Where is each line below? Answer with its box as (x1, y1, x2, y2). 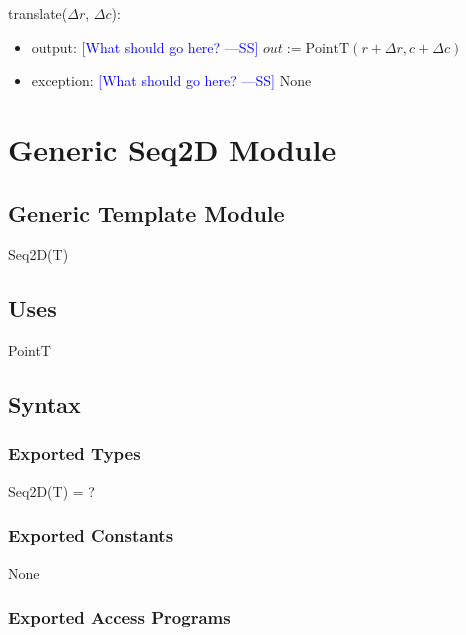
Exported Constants (8, 523, 174, 548)
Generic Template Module (8, 197, 285, 228)
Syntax (8, 389, 81, 420)
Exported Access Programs (8, 605, 231, 630)
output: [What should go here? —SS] (31, 36, 259, 57)
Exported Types (8, 441, 141, 466)
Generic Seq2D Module (8, 128, 337, 169)
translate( (8, 3, 68, 23)
